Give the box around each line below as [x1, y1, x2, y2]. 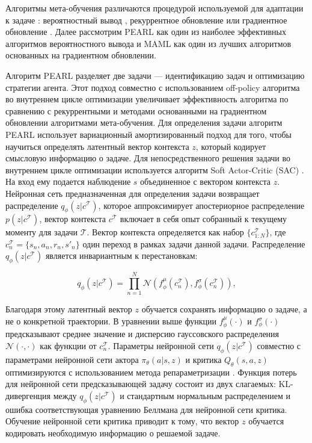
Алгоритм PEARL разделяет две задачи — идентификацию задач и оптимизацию [5, 69, 305, 81]
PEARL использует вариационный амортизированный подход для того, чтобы [5, 128, 292, 140]
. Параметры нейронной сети [108, 339, 214, 352]
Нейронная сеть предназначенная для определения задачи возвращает [5, 187, 260, 199]
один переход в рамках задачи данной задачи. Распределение [82, 237, 305, 250]
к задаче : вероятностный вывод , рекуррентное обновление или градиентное [5, 13, 287, 26]
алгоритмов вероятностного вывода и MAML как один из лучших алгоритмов [5, 37, 292, 49]
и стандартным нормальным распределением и [120, 389, 291, 401]
